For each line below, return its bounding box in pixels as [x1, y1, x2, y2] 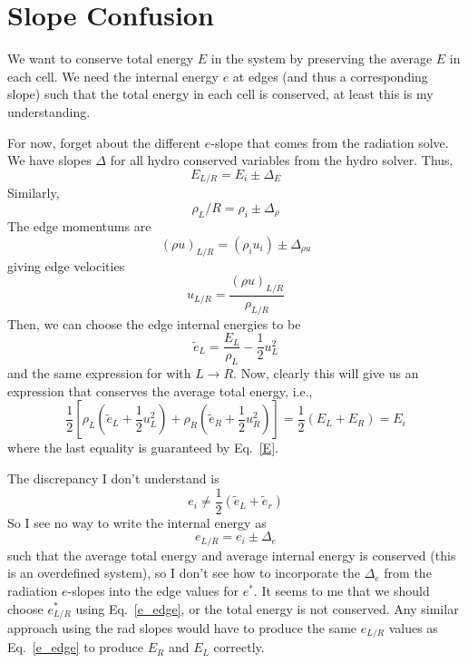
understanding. [7, 102, 91, 121]
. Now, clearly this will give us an [233, 364, 419, 383]
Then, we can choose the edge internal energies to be [7, 314, 301, 333]
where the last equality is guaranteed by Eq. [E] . [7, 438, 278, 457]
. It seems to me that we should [253, 580, 430, 600]
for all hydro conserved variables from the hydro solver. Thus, [110, 151, 453, 170]
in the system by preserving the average [210, 49, 433, 68]
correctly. [213, 638, 265, 657]
